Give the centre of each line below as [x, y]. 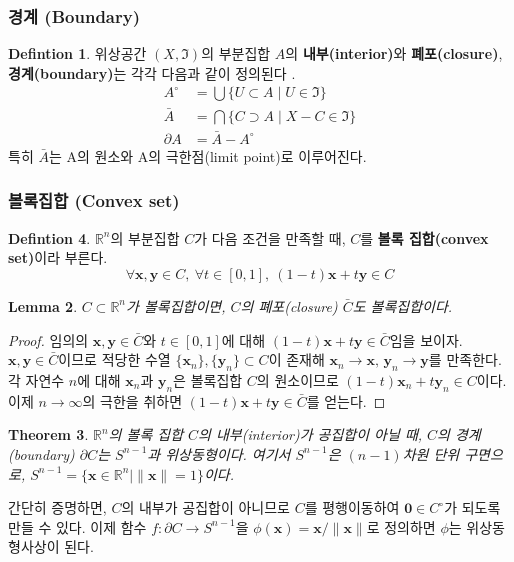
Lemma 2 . [43, 305]
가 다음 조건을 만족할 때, [270, 237]
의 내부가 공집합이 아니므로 [205, 507]
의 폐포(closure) [289, 305]
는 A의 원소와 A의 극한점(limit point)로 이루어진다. [207, 155]
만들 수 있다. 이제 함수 [77, 526]
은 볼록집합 [208, 379]
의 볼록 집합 [146, 434]
